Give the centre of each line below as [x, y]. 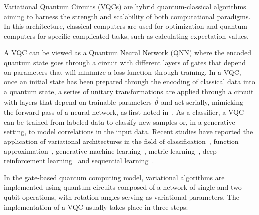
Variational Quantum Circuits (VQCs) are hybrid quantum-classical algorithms [125, 6]
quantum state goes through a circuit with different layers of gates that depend [125, 62]
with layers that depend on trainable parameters [78, 102]
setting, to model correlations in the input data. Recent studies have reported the [129, 131]
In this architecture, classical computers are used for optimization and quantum [126, 26]
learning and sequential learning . [101, 161]
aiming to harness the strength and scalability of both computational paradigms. [127, 16]
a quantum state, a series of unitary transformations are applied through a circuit [129, 91]
